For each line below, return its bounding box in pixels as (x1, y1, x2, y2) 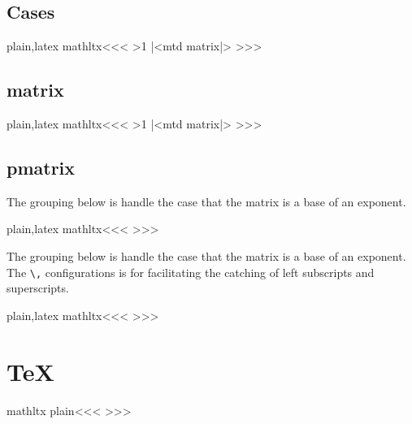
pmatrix (7, 154, 76, 180)
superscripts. (7, 279, 69, 296)
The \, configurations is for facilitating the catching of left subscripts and (7, 263, 375, 280)
